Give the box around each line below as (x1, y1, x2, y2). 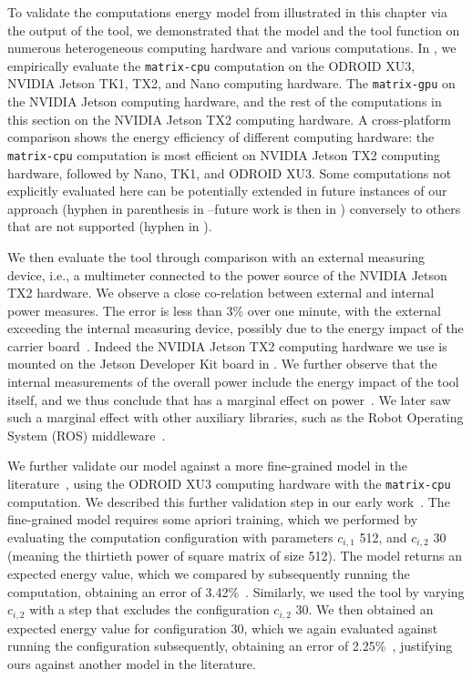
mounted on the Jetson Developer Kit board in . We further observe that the (7, 354, 437, 373)
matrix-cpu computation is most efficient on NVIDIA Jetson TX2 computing (7, 145, 441, 164)
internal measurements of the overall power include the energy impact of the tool (7, 372, 459, 391)
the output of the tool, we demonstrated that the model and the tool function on (7, 20, 460, 39)
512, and (359, 527, 407, 546)
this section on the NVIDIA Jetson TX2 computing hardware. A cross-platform (7, 109, 452, 128)
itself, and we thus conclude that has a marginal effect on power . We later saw (7, 390, 451, 409)
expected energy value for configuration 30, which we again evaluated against (7, 618, 438, 637)
